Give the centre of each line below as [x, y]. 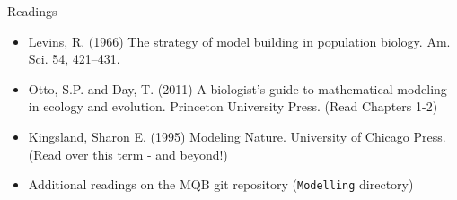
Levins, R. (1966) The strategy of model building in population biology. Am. [239, 41]
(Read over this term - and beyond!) [128, 154]
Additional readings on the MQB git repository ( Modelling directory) [221, 184]
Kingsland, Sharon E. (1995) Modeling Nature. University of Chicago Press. [237, 136]
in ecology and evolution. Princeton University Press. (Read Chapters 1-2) [233, 106]
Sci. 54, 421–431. [74, 59]
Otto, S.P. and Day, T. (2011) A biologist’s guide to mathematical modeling [237, 88]
